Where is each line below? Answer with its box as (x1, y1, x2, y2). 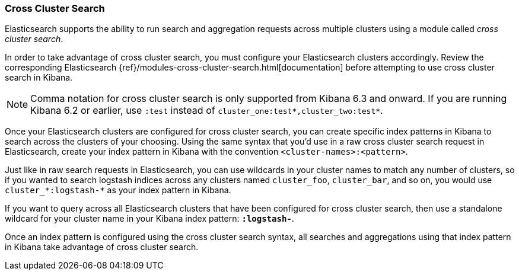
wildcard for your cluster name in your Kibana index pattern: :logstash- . (5, 213, 294, 224)
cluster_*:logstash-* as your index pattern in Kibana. (5, 185, 231, 196)
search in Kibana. (5, 72, 73, 83)
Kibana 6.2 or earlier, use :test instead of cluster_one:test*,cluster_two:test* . (30, 104, 383, 117)
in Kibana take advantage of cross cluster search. (5, 242, 199, 252)
